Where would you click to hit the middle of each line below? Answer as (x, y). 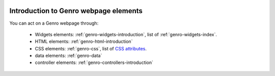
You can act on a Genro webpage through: (54, 23)
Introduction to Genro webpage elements (76, 11)
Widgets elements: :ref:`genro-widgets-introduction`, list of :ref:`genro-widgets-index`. (126, 34)
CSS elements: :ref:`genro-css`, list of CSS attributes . (91, 48)
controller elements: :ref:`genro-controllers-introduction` (94, 62)
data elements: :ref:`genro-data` (68, 56)
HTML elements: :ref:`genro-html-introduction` (84, 42)
